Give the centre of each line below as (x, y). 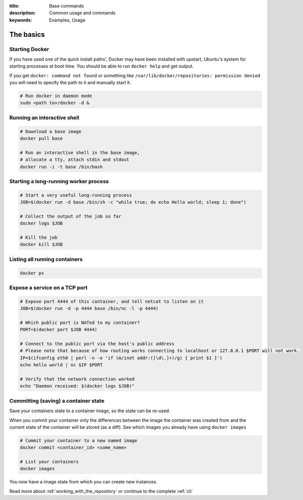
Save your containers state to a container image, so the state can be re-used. (90, 411)
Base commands (67, 6)
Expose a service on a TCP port (48, 288)
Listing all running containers (46, 259)
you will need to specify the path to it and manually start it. (70, 83)
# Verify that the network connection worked (77, 379)
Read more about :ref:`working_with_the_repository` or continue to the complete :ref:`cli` (101, 491)
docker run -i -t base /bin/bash (61, 167)
